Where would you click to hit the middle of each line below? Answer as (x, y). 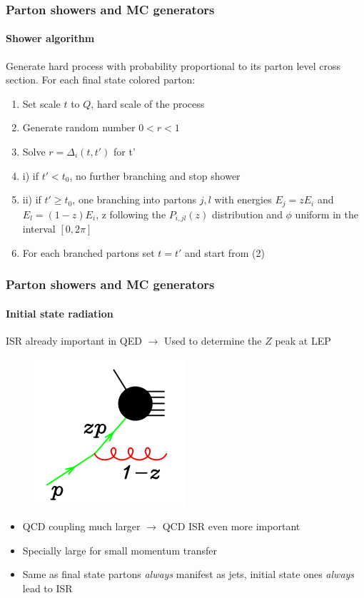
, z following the (131, 214)
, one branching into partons (134, 199)
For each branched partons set (89, 252)
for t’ (125, 152)
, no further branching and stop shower (155, 175)
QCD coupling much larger (81, 526)
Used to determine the (213, 340)
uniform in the (327, 214)
